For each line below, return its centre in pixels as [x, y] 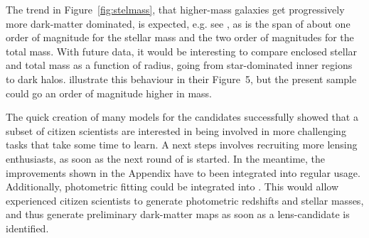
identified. [27, 228]
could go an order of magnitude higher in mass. [109, 93]
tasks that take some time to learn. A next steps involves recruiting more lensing [182, 145]
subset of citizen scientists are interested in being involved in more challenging [176, 130]
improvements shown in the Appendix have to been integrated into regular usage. [183, 172]
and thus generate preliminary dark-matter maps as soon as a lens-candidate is [178, 214]
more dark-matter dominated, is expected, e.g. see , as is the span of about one [178, 23]
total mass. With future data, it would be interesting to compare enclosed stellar [182, 51]
